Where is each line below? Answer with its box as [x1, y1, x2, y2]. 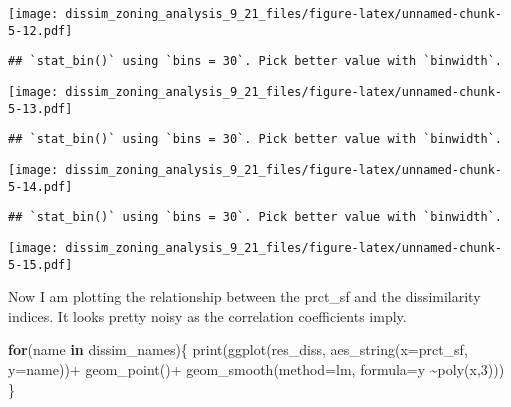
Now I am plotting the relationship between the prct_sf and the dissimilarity [8, 286, 481, 307]
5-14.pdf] [8, 179, 73, 194]
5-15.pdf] [8, 257, 73, 272]
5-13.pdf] [8, 101, 73, 116]
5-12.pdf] [8, 23, 73, 38]
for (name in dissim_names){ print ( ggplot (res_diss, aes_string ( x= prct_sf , [8, 339, 468, 360]
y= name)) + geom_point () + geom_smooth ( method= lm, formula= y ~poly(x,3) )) [8, 359, 505, 379]
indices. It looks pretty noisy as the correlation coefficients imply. [8, 305, 407, 326]
